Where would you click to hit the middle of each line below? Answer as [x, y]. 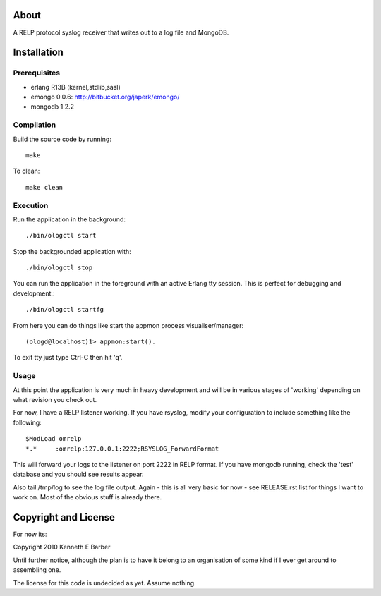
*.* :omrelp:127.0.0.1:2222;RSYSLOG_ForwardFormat [122, 449]
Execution [31, 205]
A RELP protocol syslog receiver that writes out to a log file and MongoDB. [121, 32]
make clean [44, 187]
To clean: [26, 171]
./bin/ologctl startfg [65, 310]
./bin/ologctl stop [59, 268]
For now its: [30, 534]
